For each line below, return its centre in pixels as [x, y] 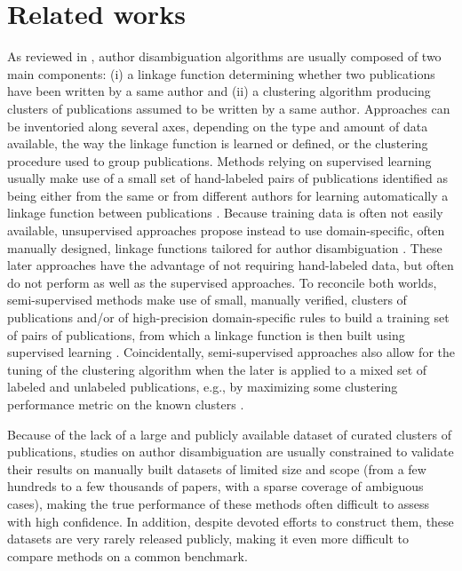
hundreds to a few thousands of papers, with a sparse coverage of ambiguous [215, 486]
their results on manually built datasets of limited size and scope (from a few [217, 468]
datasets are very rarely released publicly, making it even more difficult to [208, 539]
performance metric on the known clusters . [126, 404]
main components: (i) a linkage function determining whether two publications [221, 73]
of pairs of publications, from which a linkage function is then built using [206, 334]
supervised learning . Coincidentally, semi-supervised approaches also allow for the [231, 352]
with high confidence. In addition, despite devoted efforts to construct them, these [231, 521]
